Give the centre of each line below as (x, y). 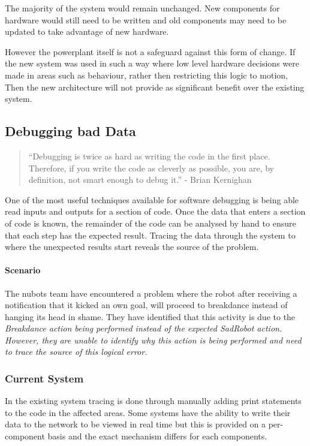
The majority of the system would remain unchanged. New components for (142, 8)
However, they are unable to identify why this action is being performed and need (153, 340)
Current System (44, 378)
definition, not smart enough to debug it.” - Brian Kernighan (140, 180)
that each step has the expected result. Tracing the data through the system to (150, 235)
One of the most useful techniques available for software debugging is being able (152, 199)
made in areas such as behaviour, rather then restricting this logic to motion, (146, 75)
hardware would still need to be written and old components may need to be (146, 19)
